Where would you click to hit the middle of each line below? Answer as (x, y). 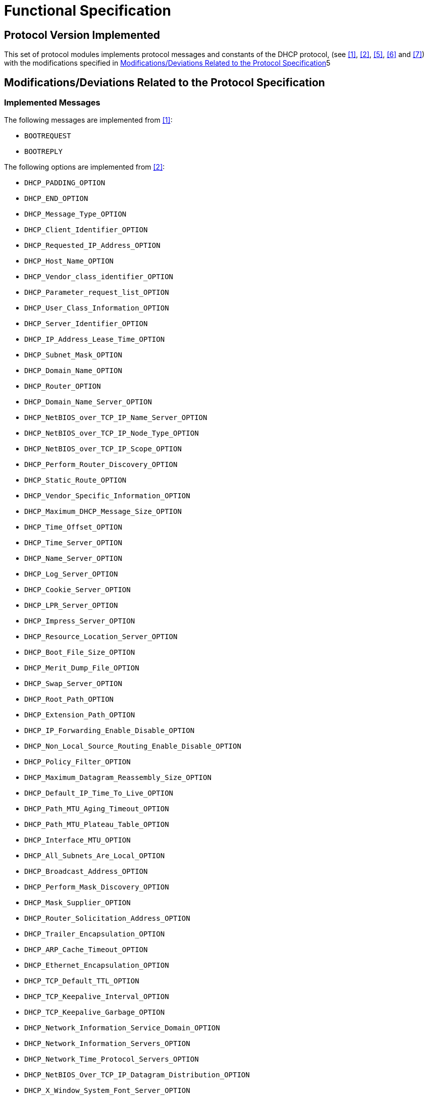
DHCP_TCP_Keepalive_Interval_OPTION (97, 997)
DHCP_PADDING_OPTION (65, 183)
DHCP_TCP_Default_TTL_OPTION (82, 981)
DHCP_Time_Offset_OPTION (73, 527)
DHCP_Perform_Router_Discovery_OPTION (101, 465)
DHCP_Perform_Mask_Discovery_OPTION (97, 887)
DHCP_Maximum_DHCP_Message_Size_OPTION (103, 512)
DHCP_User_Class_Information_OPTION (97, 308)
